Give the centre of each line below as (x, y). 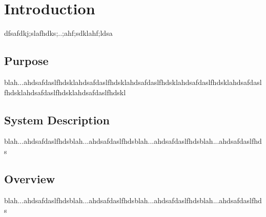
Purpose (26, 61)
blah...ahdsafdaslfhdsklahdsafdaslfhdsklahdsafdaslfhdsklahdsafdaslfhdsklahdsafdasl (133, 82)
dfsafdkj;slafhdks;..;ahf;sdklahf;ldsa (58, 33)
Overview (30, 178)
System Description (57, 120)
